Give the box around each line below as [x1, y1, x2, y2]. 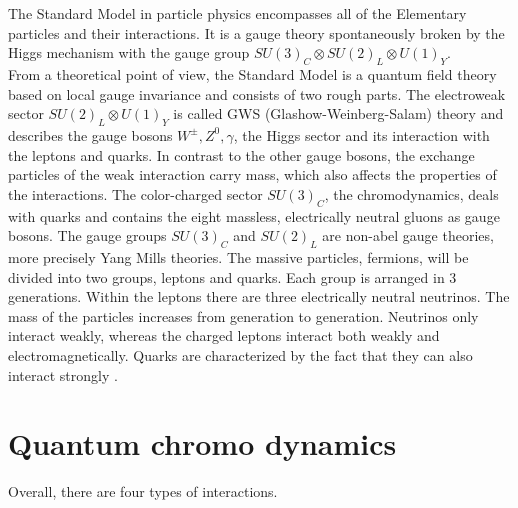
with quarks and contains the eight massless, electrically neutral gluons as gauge [8, 205, 500, 226]
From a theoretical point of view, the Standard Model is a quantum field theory [8, 63, 497, 84]
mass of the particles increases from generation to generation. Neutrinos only [8, 305, 479, 326]
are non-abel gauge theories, [322, 225, 494, 246]
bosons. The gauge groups [8, 225, 167, 246]
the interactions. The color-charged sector [8, 183, 263, 204]
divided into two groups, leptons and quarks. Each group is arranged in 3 [8, 266, 457, 287]
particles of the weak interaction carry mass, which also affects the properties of [8, 164, 497, 185]
